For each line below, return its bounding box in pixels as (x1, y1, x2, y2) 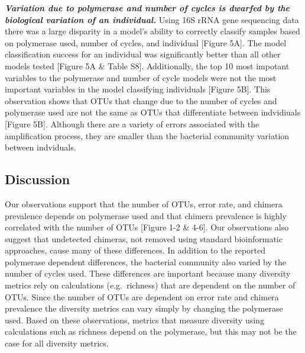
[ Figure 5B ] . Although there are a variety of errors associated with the (5, 117, 259, 130)
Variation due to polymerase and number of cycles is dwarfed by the (5, 2, 290, 14)
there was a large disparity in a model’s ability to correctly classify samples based (5, 25, 300, 37)
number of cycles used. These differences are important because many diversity (5, 267, 291, 280)
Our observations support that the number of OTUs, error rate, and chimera (5, 197, 283, 210)
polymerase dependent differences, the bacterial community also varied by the (5, 255, 286, 268)
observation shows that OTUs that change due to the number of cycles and (5, 94, 277, 107)
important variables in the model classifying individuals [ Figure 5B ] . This (5, 83, 271, 95)
